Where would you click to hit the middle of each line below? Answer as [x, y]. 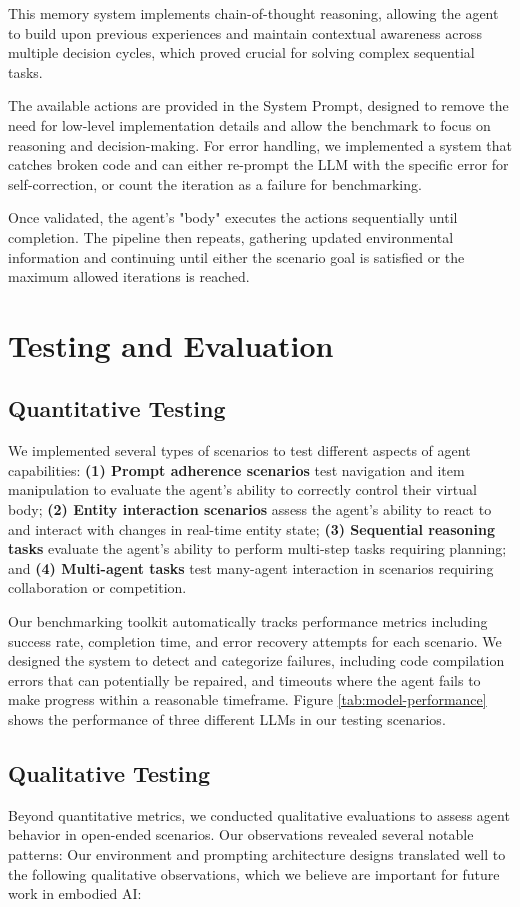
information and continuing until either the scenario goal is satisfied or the [236, 256]
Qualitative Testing [109, 773]
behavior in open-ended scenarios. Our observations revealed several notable [241, 834]
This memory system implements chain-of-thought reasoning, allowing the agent [253, 13]
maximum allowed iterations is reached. [129, 276]
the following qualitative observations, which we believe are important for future [254, 873]
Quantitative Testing [117, 408]
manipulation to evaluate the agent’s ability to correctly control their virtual [242, 489]
